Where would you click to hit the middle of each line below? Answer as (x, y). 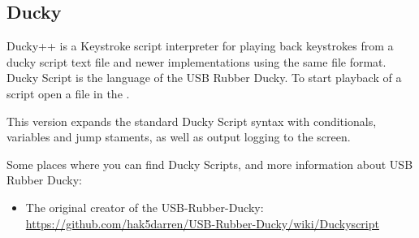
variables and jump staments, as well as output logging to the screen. (179, 137)
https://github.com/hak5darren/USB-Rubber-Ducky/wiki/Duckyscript (202, 223)
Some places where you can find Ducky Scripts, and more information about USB (210, 164)
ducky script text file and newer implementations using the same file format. (197, 61)
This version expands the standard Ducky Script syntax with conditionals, (192, 121)
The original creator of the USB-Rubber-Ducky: (145, 207)
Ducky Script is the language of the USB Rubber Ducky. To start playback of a (204, 78)
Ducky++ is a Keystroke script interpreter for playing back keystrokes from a (200, 46)
